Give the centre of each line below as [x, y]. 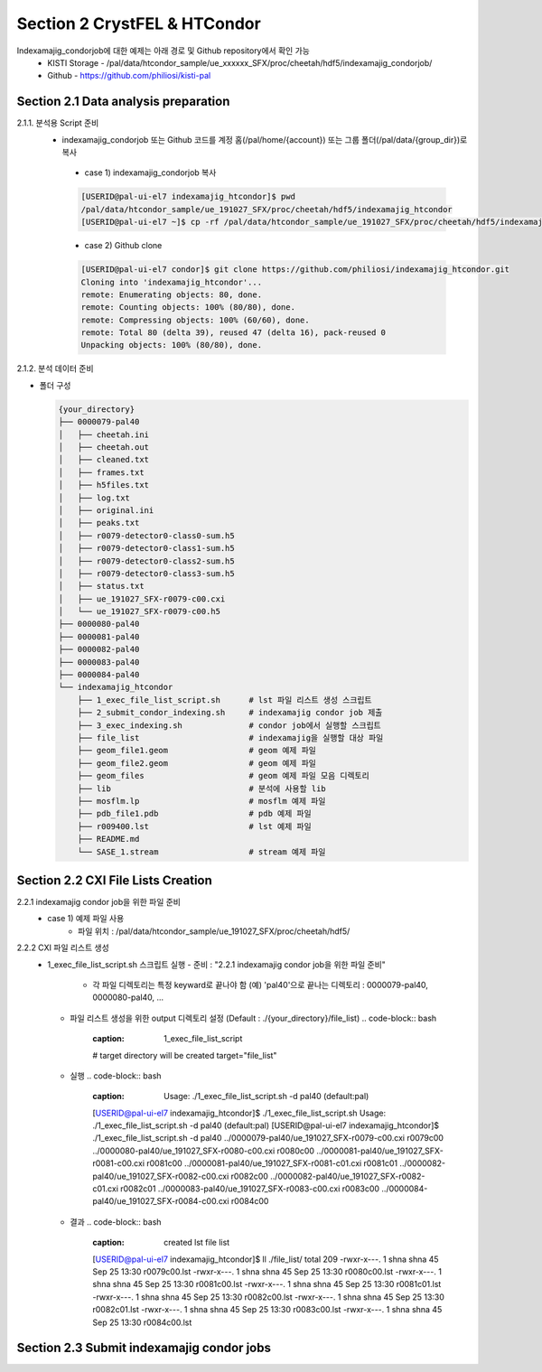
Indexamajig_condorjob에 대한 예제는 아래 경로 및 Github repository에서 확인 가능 [164, 51]
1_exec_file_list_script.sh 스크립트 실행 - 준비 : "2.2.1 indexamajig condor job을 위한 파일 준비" [216, 964]
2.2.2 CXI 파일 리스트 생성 [63, 947]
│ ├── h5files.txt [103, 485]
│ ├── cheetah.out [103, 448]
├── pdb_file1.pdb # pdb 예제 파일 [194, 814]
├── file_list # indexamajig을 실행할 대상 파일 [230, 737]
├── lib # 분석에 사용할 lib [202, 789]
